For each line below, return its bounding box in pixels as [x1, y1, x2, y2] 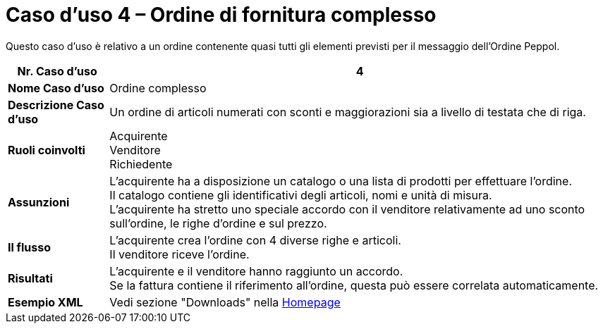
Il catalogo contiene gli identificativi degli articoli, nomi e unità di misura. [109, 187, 492, 202]
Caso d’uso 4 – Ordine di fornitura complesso [6, 3, 437, 27]
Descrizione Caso [8, 97, 104, 112]
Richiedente [109, 156, 173, 171]
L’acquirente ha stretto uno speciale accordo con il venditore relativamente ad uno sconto [109, 201, 585, 216]
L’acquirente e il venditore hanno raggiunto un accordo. [109, 263, 403, 278]
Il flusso [8, 240, 51, 254]
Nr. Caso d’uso [17, 63, 97, 78]
